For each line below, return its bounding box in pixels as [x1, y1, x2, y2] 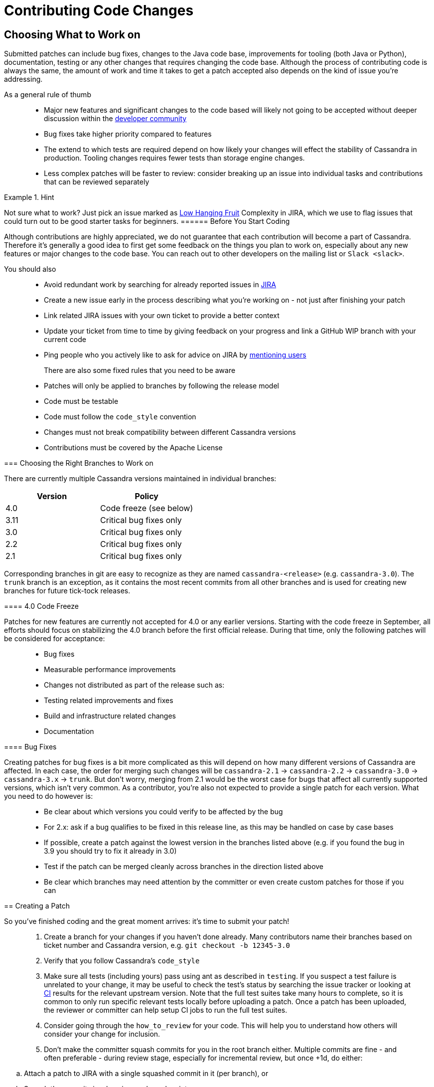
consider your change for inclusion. [44, 1030, 160, 1039]
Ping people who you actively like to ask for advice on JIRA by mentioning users [44, 351, 306, 360]
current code [44, 335, 86, 344]
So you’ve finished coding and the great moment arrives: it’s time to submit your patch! [4, 917, 289, 926]
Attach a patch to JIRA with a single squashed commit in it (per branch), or [24, 1069, 269, 1078]
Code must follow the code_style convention [44, 412, 196, 421]
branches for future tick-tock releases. [4, 586, 131, 595]
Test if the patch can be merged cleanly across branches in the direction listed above [44, 862, 324, 871]
